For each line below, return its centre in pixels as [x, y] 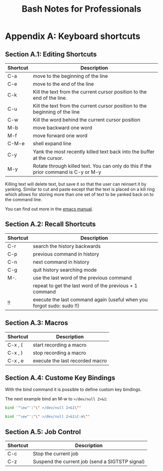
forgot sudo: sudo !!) [56, 306]
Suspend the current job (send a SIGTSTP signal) [89, 462]
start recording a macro [60, 345]
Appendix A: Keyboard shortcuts [73, 36]
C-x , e [16, 361]
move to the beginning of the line [71, 76]
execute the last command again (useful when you [90, 299]
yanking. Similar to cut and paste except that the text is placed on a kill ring [80, 189]
